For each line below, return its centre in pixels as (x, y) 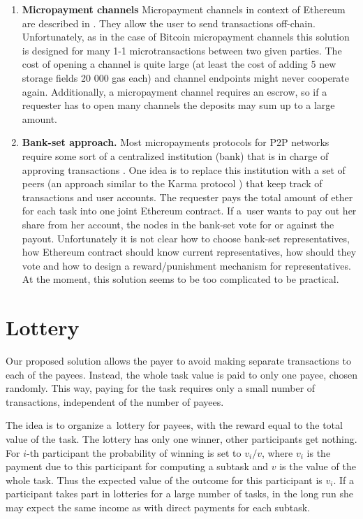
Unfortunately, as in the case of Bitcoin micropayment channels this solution (186, 37)
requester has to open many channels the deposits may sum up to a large (178, 105)
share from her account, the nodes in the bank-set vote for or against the (178, 224)
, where (277, 452)
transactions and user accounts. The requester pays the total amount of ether (187, 197)
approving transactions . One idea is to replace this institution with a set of (184, 169)
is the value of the (318, 466)
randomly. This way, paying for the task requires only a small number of (161, 388)
